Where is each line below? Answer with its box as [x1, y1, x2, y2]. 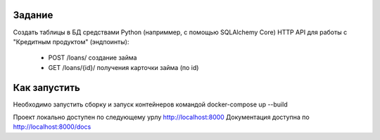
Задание [13, 9, 53, 21]
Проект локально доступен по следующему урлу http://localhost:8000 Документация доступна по [13, 113, 310, 121]
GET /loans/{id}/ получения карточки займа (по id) [48, 63, 199, 71]
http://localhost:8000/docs [13, 122, 91, 131]
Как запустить [13, 81, 80, 94]
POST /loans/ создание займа [48, 53, 137, 62]
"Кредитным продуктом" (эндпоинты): [13, 37, 129, 45]
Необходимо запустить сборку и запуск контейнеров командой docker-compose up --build [13, 100, 288, 108]
